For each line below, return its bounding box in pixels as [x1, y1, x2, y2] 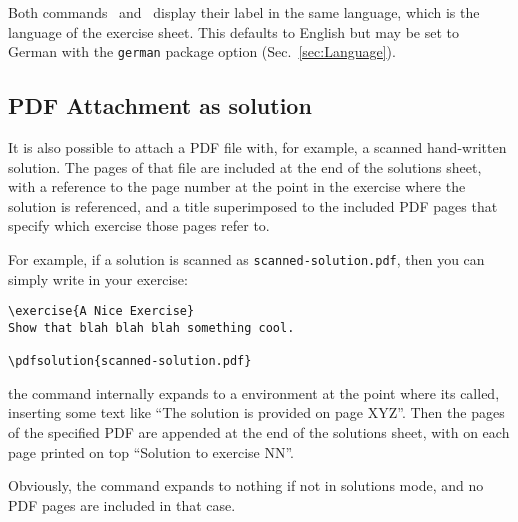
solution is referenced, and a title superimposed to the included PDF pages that [8, 195, 498, 216]
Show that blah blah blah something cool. [8, 320, 295, 335]
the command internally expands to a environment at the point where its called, [8, 382, 500, 403]
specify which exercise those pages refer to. [8, 215, 270, 236]
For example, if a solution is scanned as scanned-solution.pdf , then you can [8, 249, 485, 270]
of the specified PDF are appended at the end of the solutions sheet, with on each [8, 422, 510, 443]
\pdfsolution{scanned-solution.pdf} [8, 354, 252, 369]
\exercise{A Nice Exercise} [8, 304, 195, 319]
